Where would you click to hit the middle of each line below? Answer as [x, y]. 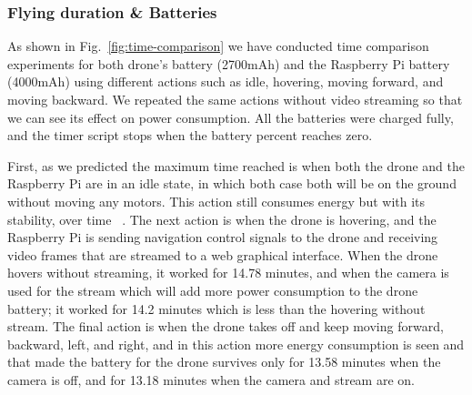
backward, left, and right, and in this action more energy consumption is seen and [236, 344]
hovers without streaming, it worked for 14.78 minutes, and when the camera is [228, 273]
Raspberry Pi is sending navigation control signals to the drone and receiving [223, 237]
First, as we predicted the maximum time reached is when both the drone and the [236, 165]
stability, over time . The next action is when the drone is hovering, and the [222, 219]
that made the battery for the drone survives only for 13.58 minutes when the [224, 362]
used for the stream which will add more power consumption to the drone [213, 290]
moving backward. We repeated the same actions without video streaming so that [235, 99]
